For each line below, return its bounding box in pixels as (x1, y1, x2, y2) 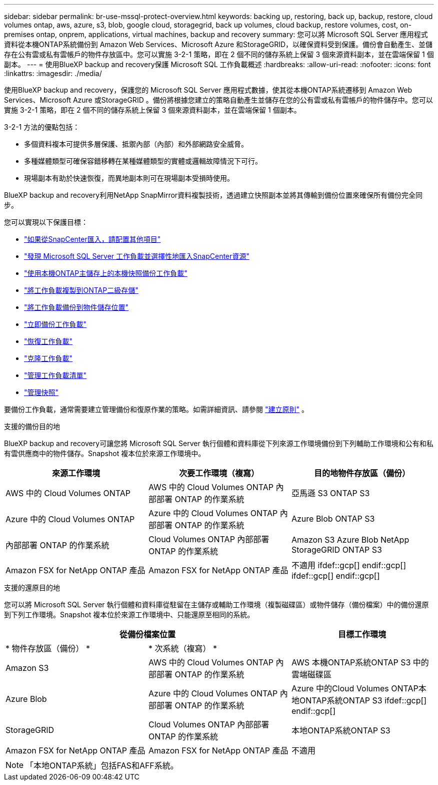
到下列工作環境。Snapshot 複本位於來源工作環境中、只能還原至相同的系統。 (4, 610, 254, 619)
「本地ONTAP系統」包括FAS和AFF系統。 (25, 760, 178, 770)
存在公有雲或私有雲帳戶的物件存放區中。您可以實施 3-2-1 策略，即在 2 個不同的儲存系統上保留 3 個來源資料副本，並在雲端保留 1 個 (4, 50, 434, 59)
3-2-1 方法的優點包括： (4, 123, 80, 131)
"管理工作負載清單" (24, 371, 87, 379)
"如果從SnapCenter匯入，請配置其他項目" (24, 235, 161, 243)
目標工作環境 (337, 629, 386, 639)
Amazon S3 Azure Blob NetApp (291, 535, 409, 545)
